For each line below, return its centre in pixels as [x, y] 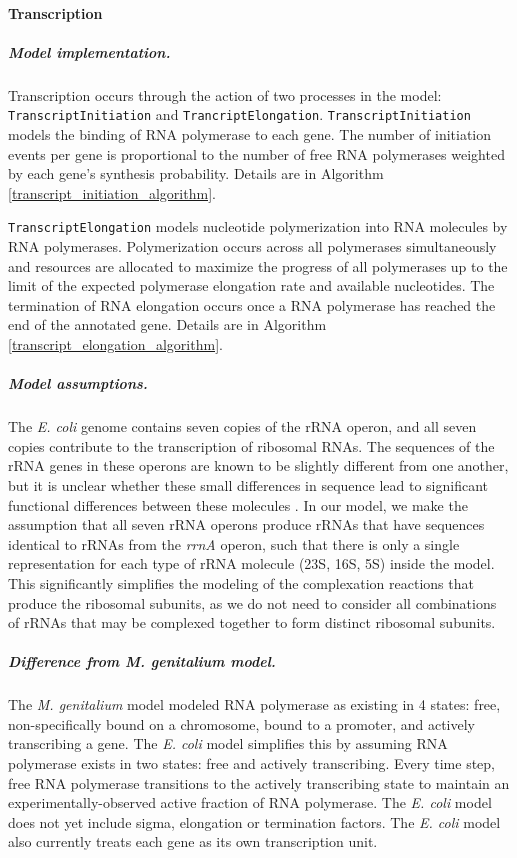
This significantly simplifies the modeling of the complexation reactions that [241, 582]
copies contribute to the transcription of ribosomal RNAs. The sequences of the [251, 445]
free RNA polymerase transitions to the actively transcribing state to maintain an [259, 782]
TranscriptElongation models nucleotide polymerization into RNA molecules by [258, 226]
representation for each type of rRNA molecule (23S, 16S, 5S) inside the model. [251, 563]
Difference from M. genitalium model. [142, 661]
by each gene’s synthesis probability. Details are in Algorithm [196, 173]
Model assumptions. [78, 383]
